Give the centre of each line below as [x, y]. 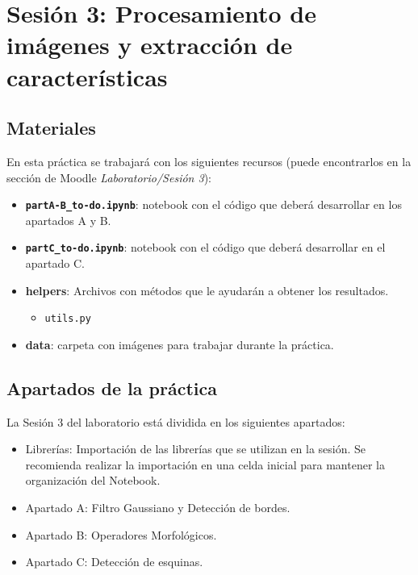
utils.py [68, 319]
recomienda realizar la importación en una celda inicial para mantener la [205, 464]
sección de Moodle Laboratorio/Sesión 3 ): [109, 177]
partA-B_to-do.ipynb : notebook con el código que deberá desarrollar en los [213, 204]
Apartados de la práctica [112, 387]
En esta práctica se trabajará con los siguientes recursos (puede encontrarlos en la [209, 161]
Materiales [51, 128]
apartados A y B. [68, 220]
